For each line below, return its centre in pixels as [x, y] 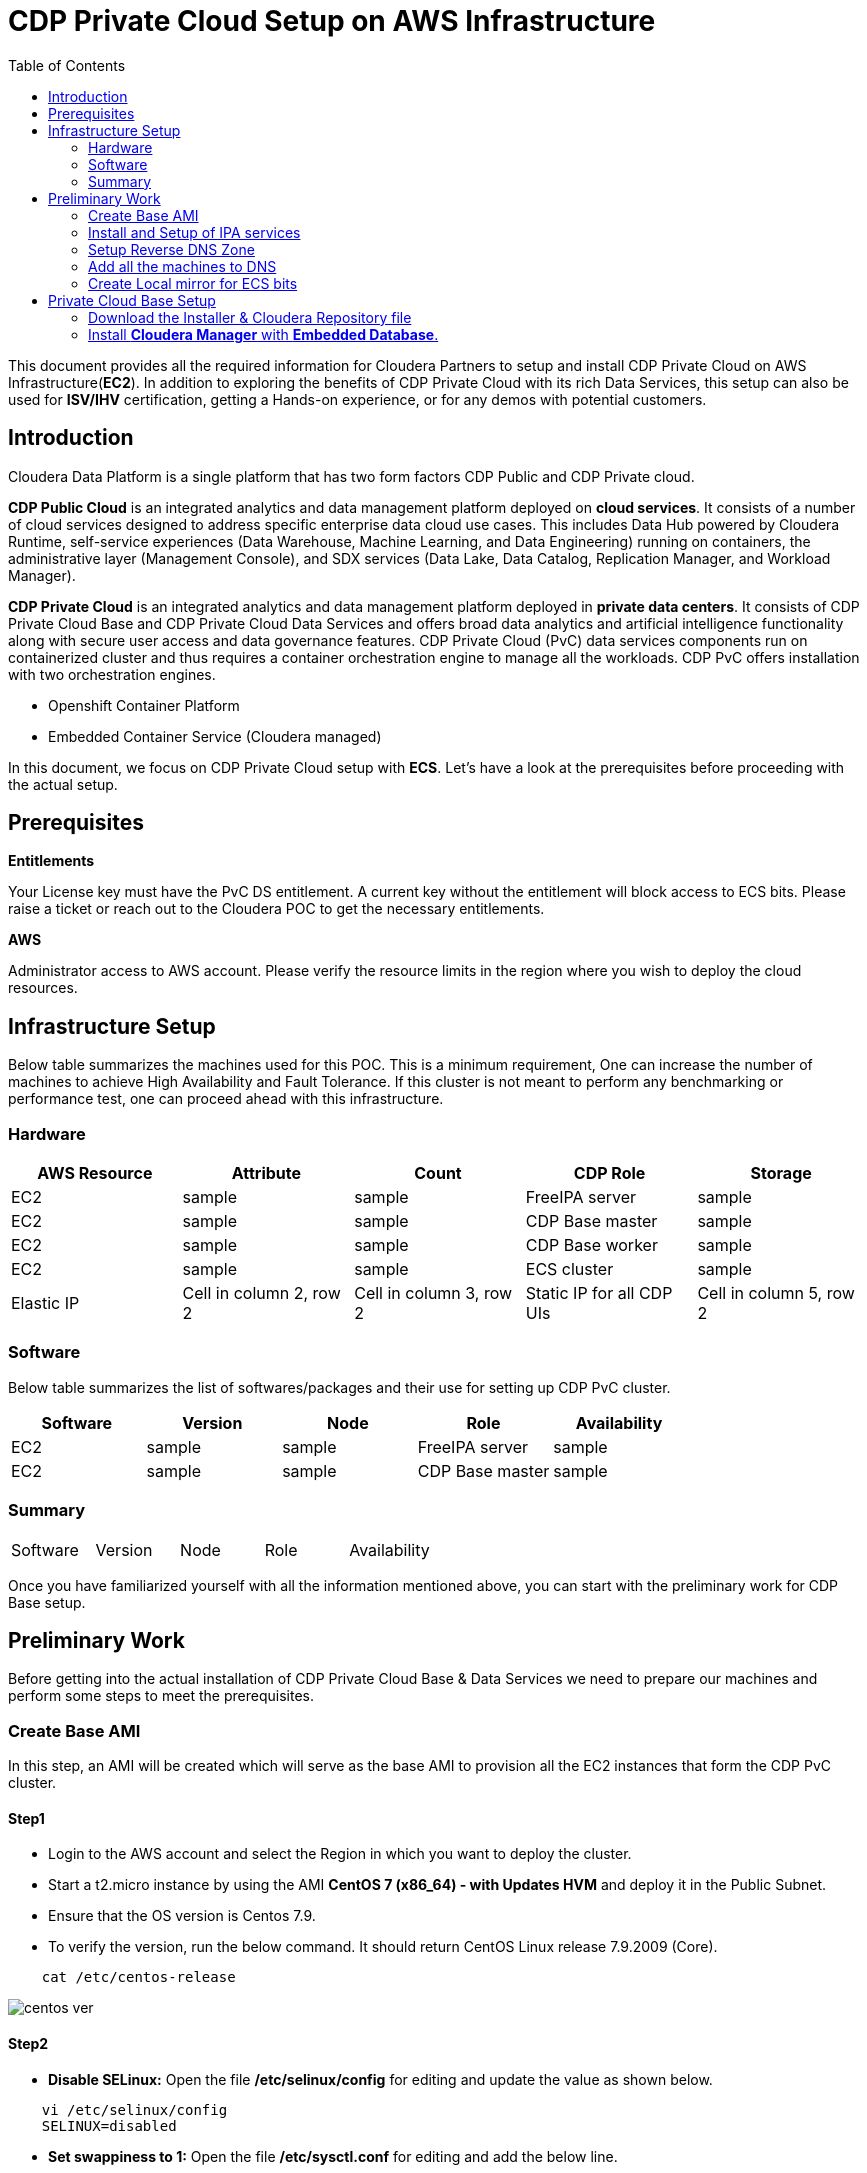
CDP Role [609, 1173]
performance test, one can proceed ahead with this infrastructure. [226, 1099]
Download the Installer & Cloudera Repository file [250, 317]
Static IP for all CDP [599, 1293]
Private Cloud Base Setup [132, 300]
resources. [43, 988]
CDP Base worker [591, 1245]
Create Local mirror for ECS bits [193, 283]
